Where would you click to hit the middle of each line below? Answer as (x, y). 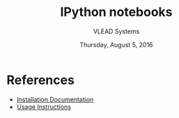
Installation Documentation (55, 99)
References (40, 80)
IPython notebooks (116, 12)
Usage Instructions (44, 107)
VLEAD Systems (116, 31)
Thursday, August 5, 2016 (116, 44)
